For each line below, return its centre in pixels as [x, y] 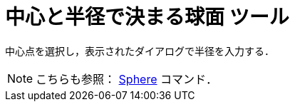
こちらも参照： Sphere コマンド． [127, 79]
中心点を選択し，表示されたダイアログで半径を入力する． [140, 51]
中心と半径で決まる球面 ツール [147, 17]
